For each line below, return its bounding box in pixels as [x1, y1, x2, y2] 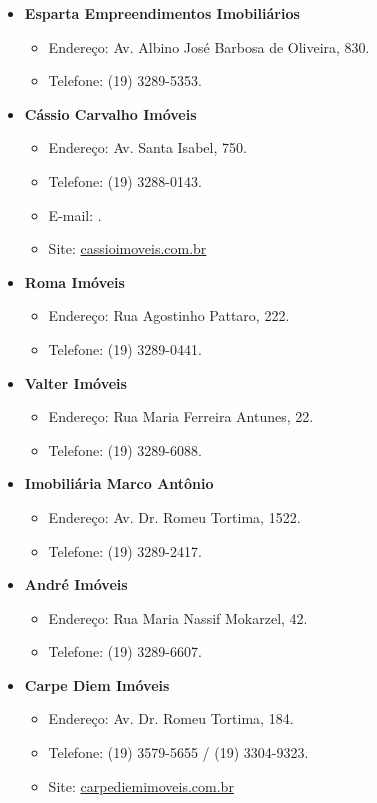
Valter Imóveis [24, 372, 127, 393]
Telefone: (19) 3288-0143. [48, 170, 202, 191]
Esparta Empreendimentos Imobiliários [24, 3, 300, 23]
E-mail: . [48, 204, 102, 225]
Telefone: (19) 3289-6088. [48, 439, 202, 460]
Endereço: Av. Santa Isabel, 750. [48, 137, 247, 158]
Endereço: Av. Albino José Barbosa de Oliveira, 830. [48, 36, 370, 57]
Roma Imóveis [24, 271, 125, 292]
